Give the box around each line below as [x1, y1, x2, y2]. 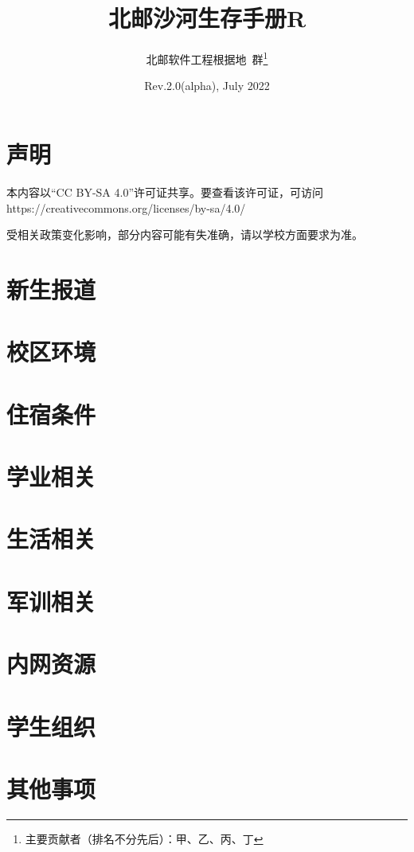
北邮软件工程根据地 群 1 [146, 49, 268, 67]
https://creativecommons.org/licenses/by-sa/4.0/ [6, 199, 246, 216]
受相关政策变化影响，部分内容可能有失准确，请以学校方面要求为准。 [6, 226, 363, 243]
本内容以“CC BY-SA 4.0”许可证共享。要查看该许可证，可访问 [6, 183, 324, 200]
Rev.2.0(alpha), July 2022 [144, 77, 270, 94]
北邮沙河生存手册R [107, 2, 307, 34]
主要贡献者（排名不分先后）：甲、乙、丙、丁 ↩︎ [25, 830, 264, 846]
